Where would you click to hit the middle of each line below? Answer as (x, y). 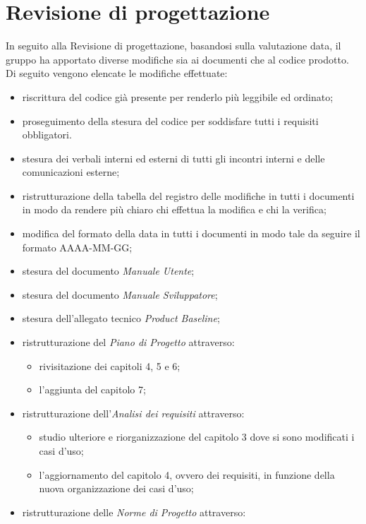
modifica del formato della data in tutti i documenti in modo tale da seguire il (191, 233)
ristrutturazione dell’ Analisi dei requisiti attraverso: (133, 413)
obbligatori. (47, 135)
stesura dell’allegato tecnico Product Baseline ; (121, 318)
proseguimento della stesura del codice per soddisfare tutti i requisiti (170, 120)
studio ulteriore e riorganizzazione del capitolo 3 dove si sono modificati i (197, 437)
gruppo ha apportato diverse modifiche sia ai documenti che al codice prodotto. (177, 59)
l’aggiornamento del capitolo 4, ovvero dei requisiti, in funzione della (187, 474)
